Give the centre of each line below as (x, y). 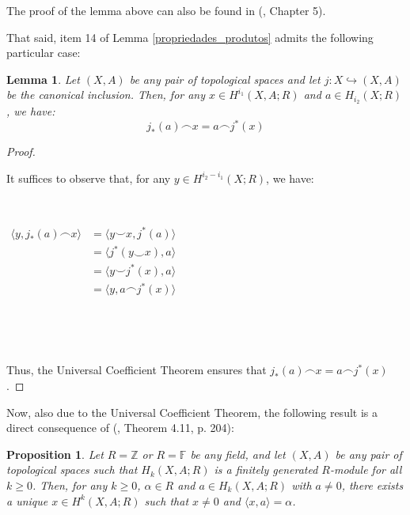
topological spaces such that (72, 470)
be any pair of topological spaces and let (225, 79)
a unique (27, 500)
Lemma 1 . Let (43, 79)
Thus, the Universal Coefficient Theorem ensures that (137, 370)
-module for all (366, 470)
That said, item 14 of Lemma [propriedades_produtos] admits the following (190, 37)
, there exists (372, 485)
